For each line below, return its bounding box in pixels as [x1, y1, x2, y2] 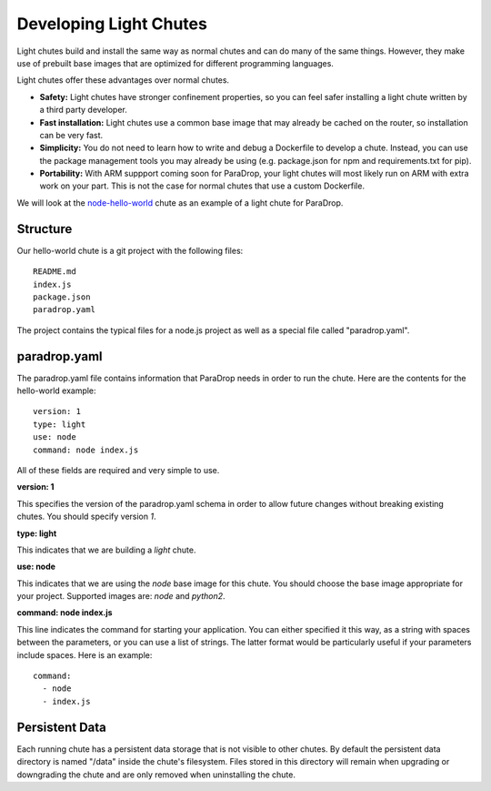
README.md [33, 267, 76, 277]
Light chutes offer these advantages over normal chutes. [16, 75, 230, 86]
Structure [16, 221, 73, 237]
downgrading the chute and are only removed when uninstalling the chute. [16, 769, 296, 780]
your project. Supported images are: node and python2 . [16, 591, 226, 602]
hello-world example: [16, 385, 96, 396]
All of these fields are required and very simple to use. [16, 464, 220, 475]
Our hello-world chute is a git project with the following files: [16, 245, 244, 256]
